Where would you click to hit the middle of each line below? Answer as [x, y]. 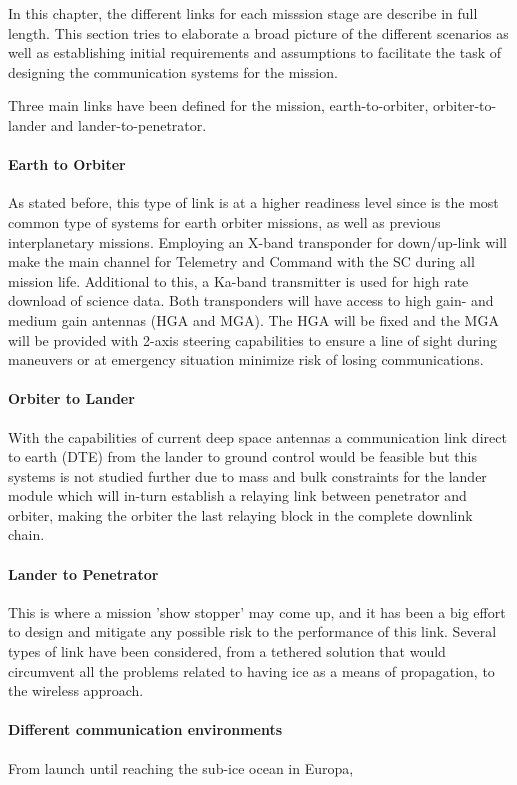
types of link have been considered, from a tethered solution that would [227, 651]
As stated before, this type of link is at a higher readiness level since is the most [253, 202]
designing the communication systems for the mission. [173, 71]
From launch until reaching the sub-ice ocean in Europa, [181, 767]
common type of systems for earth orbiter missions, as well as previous [224, 221]
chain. [26, 534]
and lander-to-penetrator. [128, 124]
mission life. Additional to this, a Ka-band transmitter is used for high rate [238, 280]
